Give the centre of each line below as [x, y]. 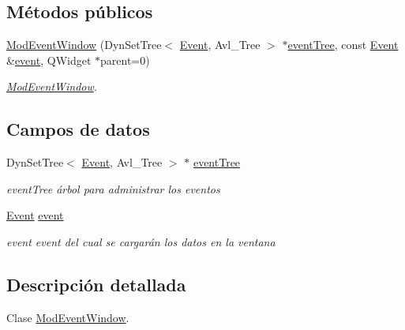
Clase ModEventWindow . [68, 317]
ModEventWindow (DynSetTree [84, 45]
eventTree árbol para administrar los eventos [113, 188]
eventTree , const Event [343, 45]
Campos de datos [78, 129]
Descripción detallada [96, 284]
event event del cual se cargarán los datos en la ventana [141, 241]
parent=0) [125, 60]
